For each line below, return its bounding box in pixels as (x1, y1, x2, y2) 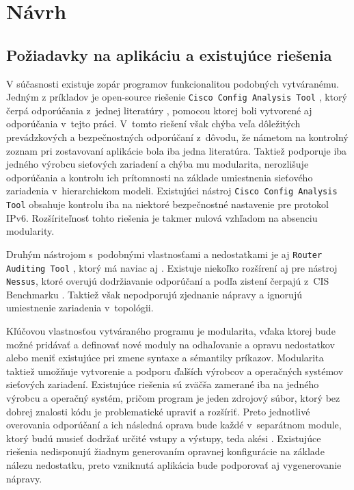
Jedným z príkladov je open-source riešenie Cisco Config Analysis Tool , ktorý (6, 90, 347, 104)
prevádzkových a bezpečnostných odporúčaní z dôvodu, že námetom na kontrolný (6, 130, 349, 144)
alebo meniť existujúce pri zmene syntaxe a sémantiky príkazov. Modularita (6, 350, 324, 365)
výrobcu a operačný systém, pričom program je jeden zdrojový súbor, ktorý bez (6, 391, 340, 405)
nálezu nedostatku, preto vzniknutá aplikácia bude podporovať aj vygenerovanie (6, 457, 342, 472)
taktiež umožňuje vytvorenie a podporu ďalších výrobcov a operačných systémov (6, 363, 344, 378)
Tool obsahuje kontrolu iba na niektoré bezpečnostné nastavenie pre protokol (6, 197, 329, 211)
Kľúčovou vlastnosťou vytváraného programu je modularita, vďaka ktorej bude (6, 324, 336, 338)
